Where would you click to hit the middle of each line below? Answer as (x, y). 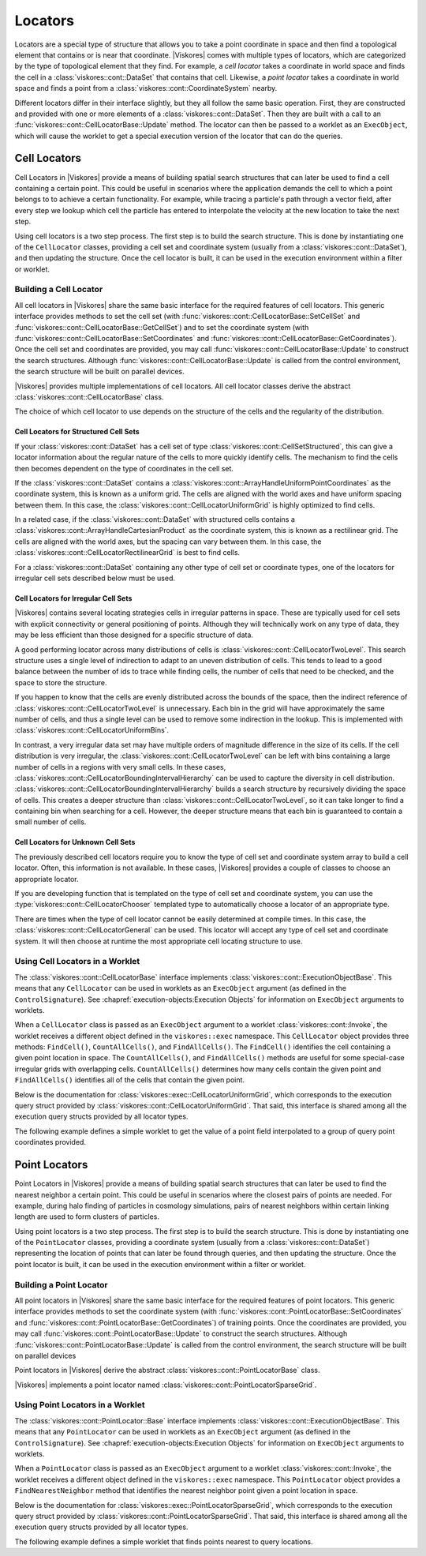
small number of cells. (50, 822)
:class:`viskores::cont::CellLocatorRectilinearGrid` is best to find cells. (127, 553)
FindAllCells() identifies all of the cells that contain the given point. (129, 1080)
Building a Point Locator (61, 1284)
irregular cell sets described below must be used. (95, 578)
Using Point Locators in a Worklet (80, 1405)
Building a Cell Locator (59, 290)
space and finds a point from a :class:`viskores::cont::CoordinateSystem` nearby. (146, 88)
